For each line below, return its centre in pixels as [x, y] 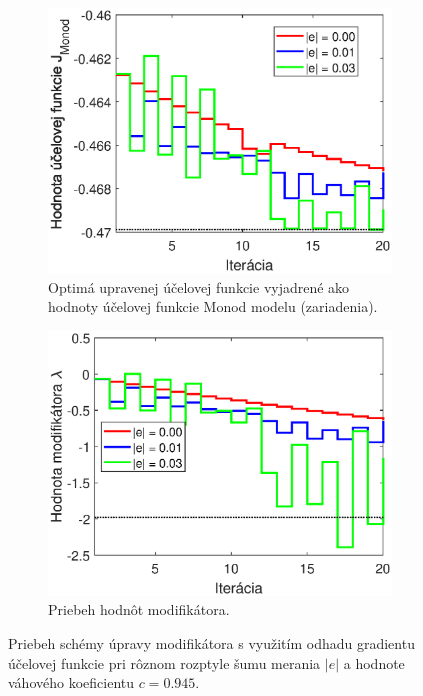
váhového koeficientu [71, 682]
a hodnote [374, 662]
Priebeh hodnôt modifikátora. [139, 609]
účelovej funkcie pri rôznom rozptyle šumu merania [164, 662]
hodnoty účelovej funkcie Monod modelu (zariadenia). [213, 306]
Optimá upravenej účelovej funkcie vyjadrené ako [199, 286]
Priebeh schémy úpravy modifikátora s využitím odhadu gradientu [211, 643]
